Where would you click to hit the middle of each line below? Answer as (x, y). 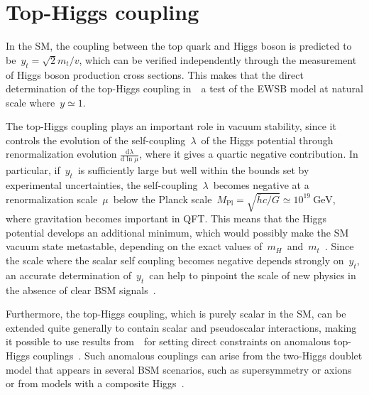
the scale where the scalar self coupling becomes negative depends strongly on (175, 260)
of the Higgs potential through (267, 140)
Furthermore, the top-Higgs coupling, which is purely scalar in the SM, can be (176, 314)
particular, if (33, 170)
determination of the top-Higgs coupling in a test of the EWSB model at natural (184, 88)
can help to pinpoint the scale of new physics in (253, 275)
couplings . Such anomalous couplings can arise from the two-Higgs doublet (198, 355)
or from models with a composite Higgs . (95, 383)
